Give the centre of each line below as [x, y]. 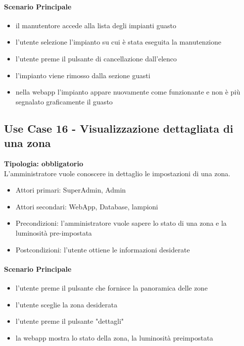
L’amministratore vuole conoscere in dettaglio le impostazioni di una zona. [117, 173]
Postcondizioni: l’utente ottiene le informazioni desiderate [103, 249]
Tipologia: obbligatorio [44, 163]
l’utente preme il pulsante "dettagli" [70, 321]
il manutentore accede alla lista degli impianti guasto [96, 25]
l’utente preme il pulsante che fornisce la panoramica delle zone [112, 287]
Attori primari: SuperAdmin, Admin [71, 190]
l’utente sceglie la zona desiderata [66, 304]
